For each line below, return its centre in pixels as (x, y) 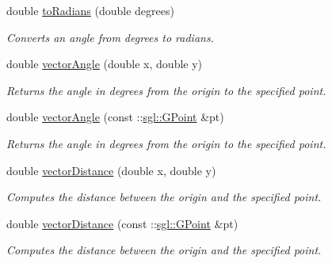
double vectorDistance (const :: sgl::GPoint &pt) (122, 223)
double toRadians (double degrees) (90, 10)
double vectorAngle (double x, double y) (105, 64)
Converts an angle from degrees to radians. (110, 37)
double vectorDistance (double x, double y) (111, 170)
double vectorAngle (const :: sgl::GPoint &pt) (115, 117)
